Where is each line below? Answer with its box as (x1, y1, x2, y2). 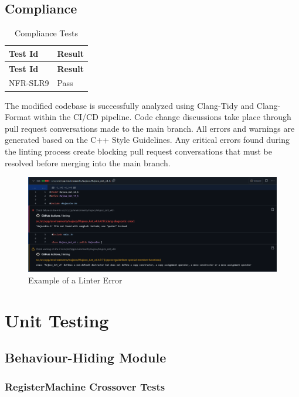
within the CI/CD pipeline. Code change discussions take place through (33, 111, 291, 123)
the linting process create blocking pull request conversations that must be (5, 145, 272, 157)
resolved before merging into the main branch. (5, 156, 171, 169)
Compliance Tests (15, 27, 78, 39)
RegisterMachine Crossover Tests (5, 379, 165, 393)
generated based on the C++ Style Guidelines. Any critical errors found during (5, 134, 290, 146)
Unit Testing (5, 308, 109, 332)
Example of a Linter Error (28, 274, 123, 286)
